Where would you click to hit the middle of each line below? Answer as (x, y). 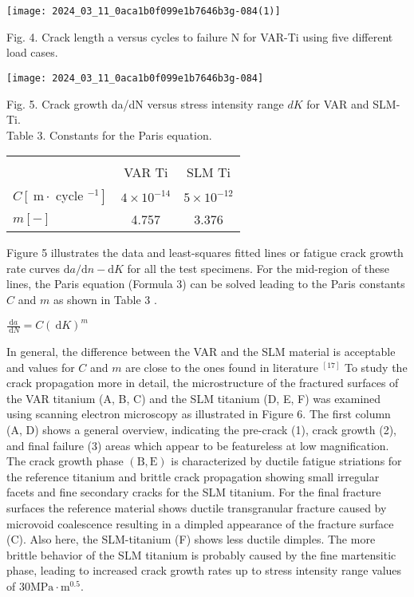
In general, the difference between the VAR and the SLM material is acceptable (201, 351)
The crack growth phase (65, 461)
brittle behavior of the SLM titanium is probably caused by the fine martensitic (201, 554)
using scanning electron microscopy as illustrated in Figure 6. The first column (199, 414)
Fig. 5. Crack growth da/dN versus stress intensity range (145, 103)
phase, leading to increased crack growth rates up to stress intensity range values (204, 570)
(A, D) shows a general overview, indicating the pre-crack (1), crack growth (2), (201, 429)
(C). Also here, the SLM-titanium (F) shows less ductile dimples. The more (191, 539)
